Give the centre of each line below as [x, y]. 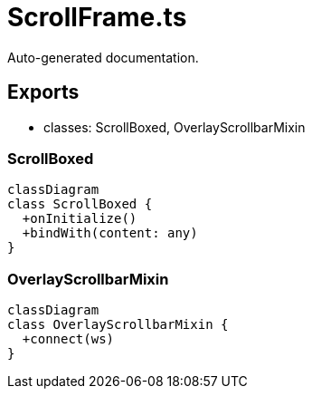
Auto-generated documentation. [103, 57]
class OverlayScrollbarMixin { [118, 325]
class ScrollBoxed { [80, 204]
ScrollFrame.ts [97, 17]
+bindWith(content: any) [110, 233]
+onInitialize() [80, 219]
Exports [43, 92]
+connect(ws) [68, 339]
